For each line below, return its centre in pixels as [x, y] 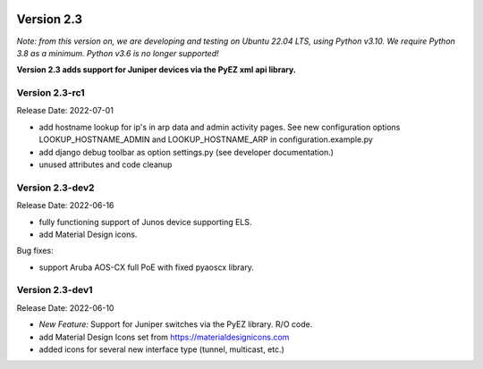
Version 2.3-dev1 [55, 290]
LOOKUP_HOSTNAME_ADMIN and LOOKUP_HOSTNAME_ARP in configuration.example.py [206, 139]
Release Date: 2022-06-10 [65, 307]
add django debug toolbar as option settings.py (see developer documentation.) [186, 152]
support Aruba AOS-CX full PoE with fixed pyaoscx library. [147, 267]
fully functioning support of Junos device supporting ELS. [145, 222]
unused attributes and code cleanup [106, 164]
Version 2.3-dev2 [55, 188]
